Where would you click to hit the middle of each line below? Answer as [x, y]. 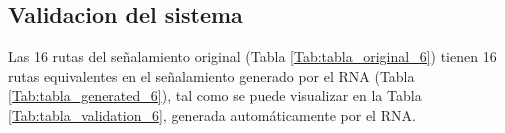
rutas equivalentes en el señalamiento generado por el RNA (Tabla [211, 75]
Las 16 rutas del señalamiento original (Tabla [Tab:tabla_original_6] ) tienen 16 [252, 56]
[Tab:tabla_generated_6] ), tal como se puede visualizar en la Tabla [215, 95]
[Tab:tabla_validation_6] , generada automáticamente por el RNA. [212, 114]
